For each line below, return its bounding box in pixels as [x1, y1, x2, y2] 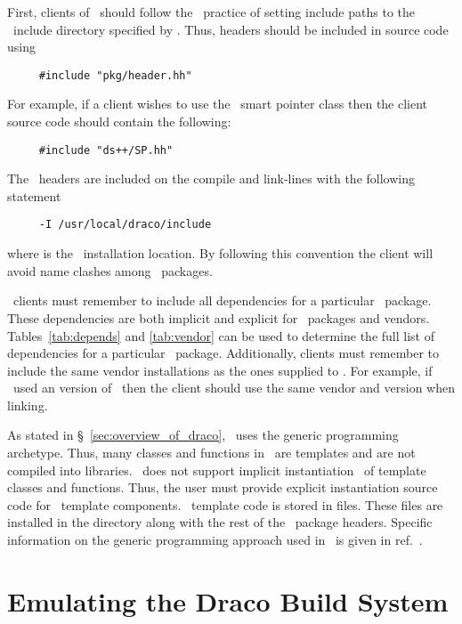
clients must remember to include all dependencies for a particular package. [12, 291, 432, 310]
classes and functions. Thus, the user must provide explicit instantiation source [7, 478, 438, 497]
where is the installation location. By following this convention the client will [7, 244, 434, 263]
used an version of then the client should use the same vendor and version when [12, 378, 456, 397]
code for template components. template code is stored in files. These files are [7, 495, 443, 514]
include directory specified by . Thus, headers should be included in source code [12, 20, 449, 38]
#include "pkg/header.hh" [38, 69, 192, 82]
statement [7, 186, 61, 205]
